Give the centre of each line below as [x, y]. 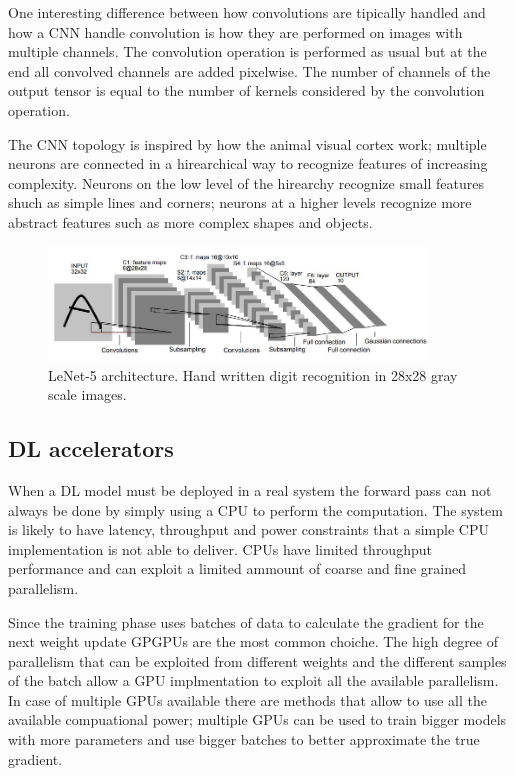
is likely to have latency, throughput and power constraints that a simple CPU [248, 529]
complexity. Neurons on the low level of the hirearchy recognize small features [246, 182]
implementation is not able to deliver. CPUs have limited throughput [220, 548]
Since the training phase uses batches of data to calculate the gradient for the [246, 621]
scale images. [87, 394]
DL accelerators [91, 448]
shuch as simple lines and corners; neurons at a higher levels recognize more [240, 202]
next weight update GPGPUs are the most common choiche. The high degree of [253, 641]
